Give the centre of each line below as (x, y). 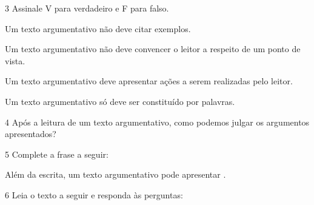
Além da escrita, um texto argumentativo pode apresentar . (115, 174)
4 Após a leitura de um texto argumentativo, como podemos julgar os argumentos (157, 122)
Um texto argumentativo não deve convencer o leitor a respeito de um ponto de (153, 49)
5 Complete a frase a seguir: (57, 154)
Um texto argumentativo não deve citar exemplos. (98, 28)
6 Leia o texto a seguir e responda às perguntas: (94, 194)
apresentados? (31, 134)
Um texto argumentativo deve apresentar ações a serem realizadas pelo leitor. (149, 81)
